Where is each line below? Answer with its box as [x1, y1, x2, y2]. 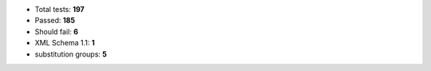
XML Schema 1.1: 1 [34, 38, 95, 48]
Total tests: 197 [34, 5, 85, 14]
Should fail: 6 [34, 26, 79, 36]
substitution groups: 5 [34, 49, 107, 59]
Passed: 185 [34, 16, 76, 26]
